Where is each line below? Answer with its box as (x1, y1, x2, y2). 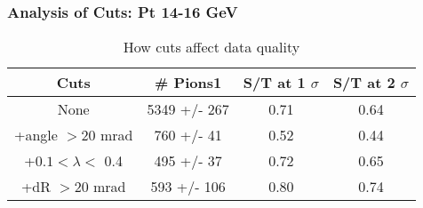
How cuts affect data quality (123, 36, 300, 58)
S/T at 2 (332, 72, 395, 93)
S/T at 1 (243, 72, 306, 93)
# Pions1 (155, 72, 222, 93)
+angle (14, 124, 58, 146)
